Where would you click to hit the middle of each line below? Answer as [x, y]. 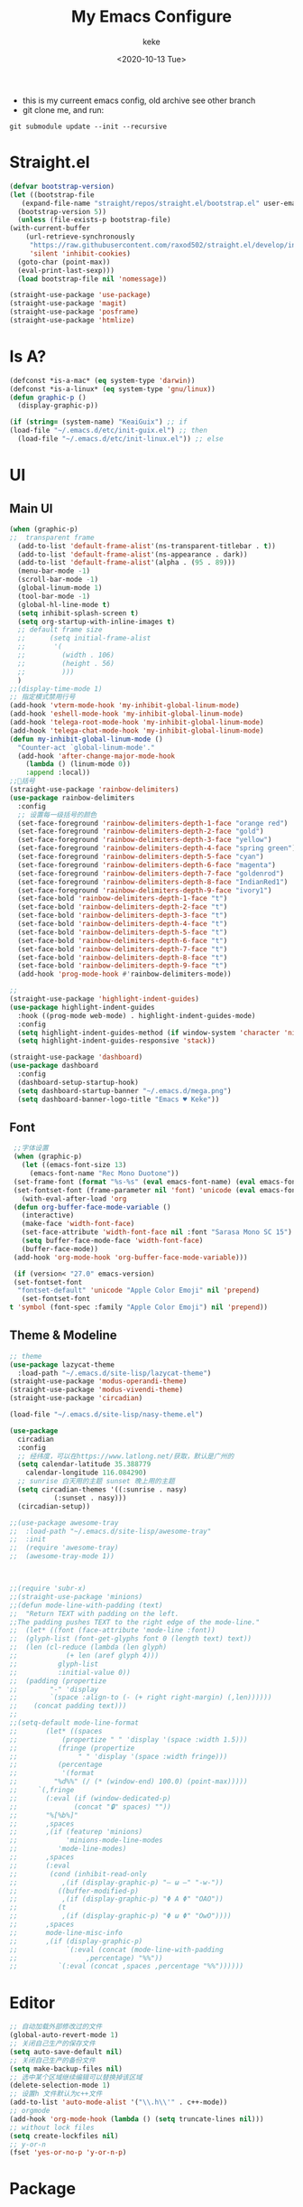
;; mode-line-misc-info [66, 1932]
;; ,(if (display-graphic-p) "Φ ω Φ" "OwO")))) [120, 1916]
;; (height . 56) [66, 663]
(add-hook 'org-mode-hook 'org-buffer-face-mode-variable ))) [130, 1258]
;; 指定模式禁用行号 [42, 697]
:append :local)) [58, 773]
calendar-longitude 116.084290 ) [86, 1473]
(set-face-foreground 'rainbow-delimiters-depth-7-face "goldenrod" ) [151, 874]
